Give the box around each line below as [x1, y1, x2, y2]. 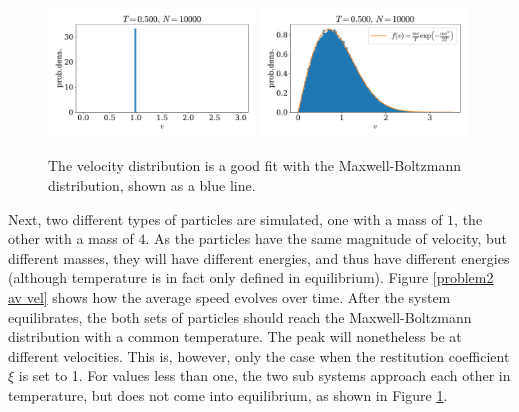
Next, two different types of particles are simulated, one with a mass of [8, 208, 443, 229]
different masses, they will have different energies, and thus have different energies [8, 247, 510, 268]
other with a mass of [8, 228, 134, 249]
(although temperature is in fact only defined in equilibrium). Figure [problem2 [8, 267, 494, 288]
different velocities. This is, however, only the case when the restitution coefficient [8, 345, 510, 366]
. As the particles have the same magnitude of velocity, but [145, 228, 507, 249]
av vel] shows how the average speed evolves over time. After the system [8, 287, 451, 307]
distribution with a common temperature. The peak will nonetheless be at [8, 326, 462, 347]
